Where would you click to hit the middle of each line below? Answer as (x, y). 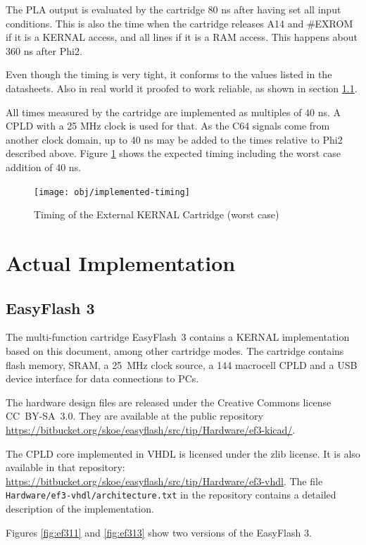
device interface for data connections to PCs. (102, 378)
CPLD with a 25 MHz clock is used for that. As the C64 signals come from (168, 126)
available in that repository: (65, 467)
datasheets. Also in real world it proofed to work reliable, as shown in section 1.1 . (182, 88)
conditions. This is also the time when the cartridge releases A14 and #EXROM (179, 23)
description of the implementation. (80, 508)
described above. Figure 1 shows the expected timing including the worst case (173, 153)
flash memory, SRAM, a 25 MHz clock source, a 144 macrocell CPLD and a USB (182, 364)
